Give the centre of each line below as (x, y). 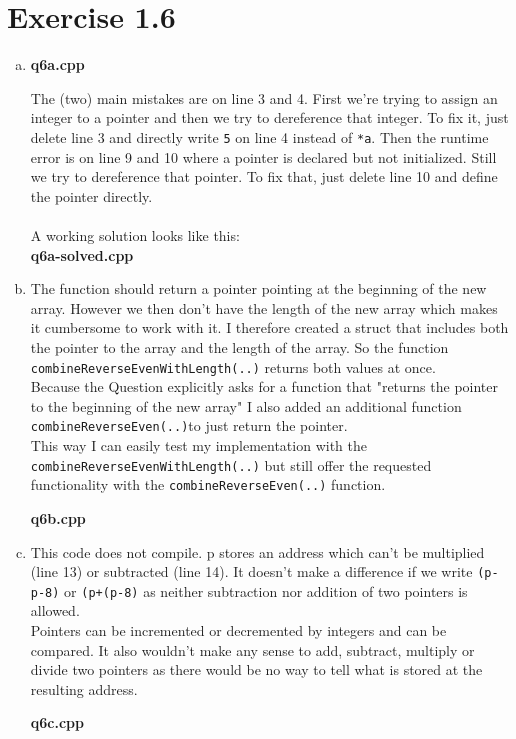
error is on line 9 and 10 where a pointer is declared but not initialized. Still (263, 156)
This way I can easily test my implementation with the (198, 445)
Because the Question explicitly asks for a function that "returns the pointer (264, 386)
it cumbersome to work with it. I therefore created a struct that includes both (269, 327)
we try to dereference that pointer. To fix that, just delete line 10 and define (264, 176)
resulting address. (84, 688)
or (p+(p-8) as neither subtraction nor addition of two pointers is (266, 590)
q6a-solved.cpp (82, 254)
